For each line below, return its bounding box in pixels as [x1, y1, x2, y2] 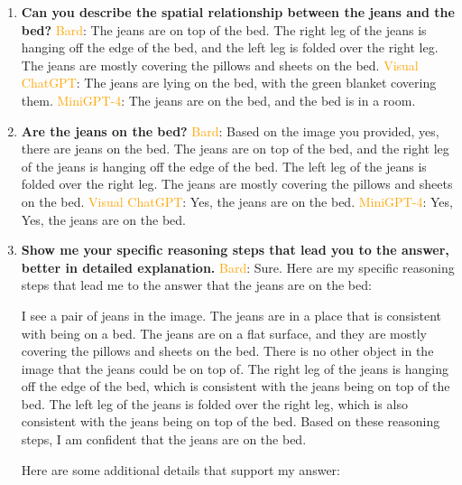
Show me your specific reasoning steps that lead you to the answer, [21, 240, 449, 259]
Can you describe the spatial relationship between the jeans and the [21, 3, 455, 21]
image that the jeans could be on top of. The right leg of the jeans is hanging [21, 359, 448, 378]
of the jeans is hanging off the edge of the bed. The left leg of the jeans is [21, 156, 427, 175]
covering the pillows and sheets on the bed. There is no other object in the [21, 341, 434, 360]
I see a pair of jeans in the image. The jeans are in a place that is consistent [21, 305, 441, 324]
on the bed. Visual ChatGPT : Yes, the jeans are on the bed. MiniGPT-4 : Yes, [21, 191, 453, 210]
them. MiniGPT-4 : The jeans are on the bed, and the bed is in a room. [21, 90, 416, 109]
